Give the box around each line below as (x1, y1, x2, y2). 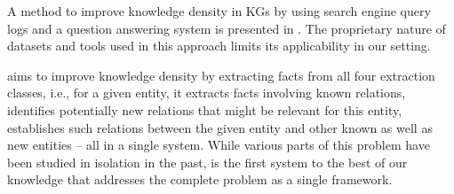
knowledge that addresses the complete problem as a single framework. (7, 170, 393, 189)
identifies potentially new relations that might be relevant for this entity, (7, 100, 402, 119)
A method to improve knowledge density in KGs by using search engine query (7, 2, 431, 19)
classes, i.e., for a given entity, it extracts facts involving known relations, (7, 83, 406, 102)
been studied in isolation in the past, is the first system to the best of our (7, 152, 408, 171)
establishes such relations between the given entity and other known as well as (7, 118, 433, 136)
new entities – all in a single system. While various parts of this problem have (7, 136, 430, 154)
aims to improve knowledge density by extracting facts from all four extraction (7, 66, 435, 84)
